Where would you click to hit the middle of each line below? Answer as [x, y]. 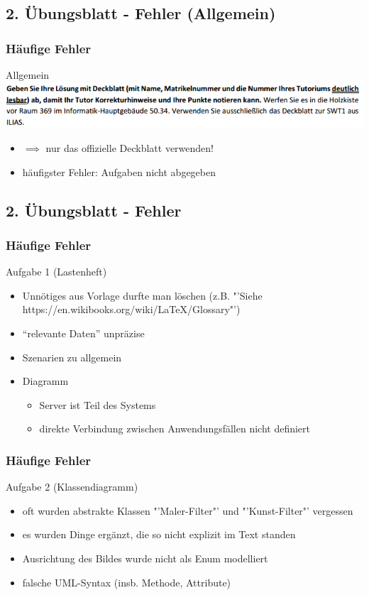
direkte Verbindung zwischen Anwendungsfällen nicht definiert [175, 428]
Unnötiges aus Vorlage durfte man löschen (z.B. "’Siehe [142, 295]
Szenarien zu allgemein [72, 357]
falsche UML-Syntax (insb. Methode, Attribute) [127, 582]
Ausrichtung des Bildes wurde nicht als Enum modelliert [145, 558]
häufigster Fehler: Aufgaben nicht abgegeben [119, 171]
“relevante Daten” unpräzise [83, 333]
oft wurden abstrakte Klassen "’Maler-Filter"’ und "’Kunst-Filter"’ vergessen [188, 510]
